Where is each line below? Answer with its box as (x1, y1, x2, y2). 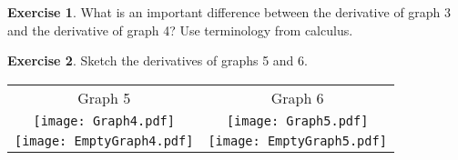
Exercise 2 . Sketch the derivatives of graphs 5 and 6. (7, 51, 308, 70)
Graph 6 (270, 86, 324, 108)
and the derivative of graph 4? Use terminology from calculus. (7, 20, 353, 39)
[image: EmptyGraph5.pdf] (208, 133, 387, 148)
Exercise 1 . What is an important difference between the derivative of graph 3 (7, 3, 452, 21)
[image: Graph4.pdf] (33, 113, 175, 128)
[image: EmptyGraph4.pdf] (15, 133, 194, 148)
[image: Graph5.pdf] (226, 113, 369, 128)
